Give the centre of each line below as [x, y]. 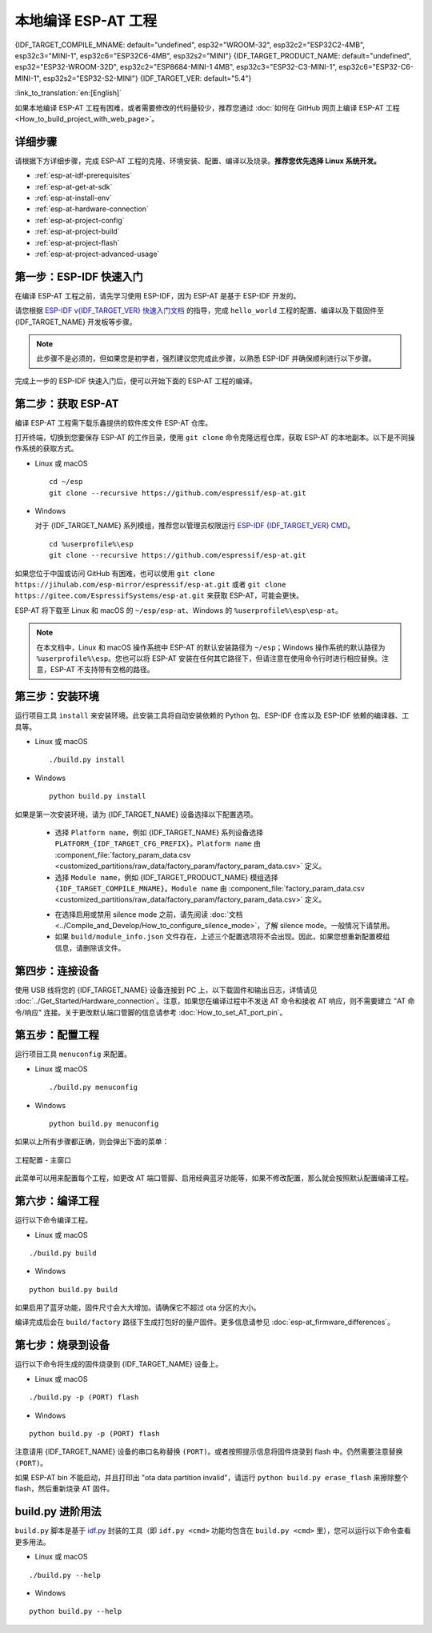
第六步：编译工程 [57, 1201]
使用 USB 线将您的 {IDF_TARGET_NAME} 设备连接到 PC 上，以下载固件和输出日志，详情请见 [166, 990]
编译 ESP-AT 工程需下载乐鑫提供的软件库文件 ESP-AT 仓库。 [114, 422]
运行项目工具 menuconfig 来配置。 [73, 1054]
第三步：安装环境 [57, 696]
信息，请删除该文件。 [90, 947]
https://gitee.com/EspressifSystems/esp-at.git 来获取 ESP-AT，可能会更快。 [159, 595]
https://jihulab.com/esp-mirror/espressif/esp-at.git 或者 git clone [150, 584]
